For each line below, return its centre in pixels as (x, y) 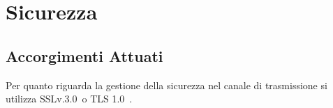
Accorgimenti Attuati (84, 55)
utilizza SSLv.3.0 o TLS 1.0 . (69, 99)
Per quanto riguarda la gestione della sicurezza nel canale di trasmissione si (166, 85)
